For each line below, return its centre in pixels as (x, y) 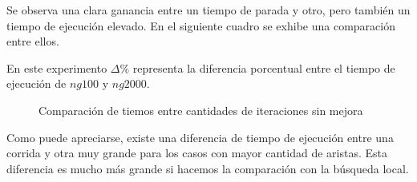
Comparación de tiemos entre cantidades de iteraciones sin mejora (201, 110)
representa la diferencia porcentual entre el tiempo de (264, 67)
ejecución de (36, 83)
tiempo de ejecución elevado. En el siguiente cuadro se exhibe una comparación (201, 25)
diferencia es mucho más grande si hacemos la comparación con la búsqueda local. (208, 168)
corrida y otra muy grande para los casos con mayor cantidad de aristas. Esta (197, 153)
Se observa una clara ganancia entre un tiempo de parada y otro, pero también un (208, 10)
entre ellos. (33, 41)
